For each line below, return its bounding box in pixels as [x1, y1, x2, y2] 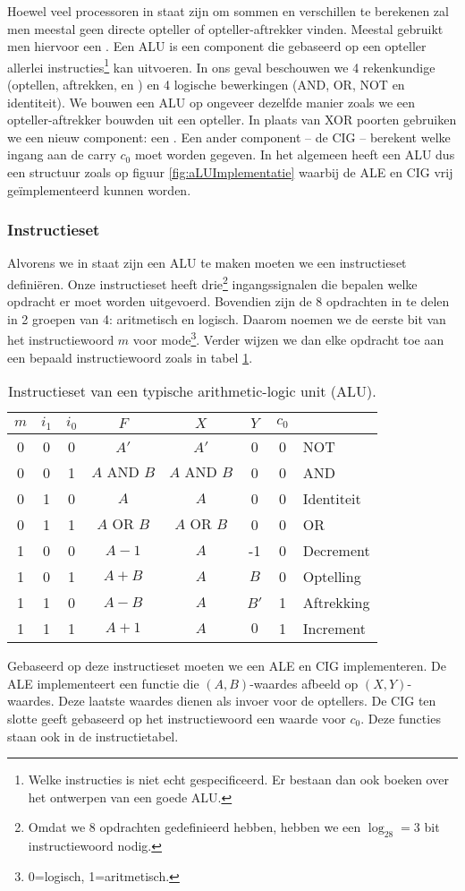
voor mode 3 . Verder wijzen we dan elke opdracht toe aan [132, 328, 444, 349]
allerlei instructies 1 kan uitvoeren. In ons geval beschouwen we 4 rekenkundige [7, 55, 435, 76]
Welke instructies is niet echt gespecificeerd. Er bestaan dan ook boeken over [28, 770, 449, 789]
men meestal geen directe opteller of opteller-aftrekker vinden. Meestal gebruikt [7, 19, 444, 38]
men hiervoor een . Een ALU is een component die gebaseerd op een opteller [7, 37, 427, 56]
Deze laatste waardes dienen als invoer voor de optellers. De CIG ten [58, 691, 436, 710]
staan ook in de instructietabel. [7, 726, 179, 745]
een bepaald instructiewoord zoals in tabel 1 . [7, 347, 253, 366]
